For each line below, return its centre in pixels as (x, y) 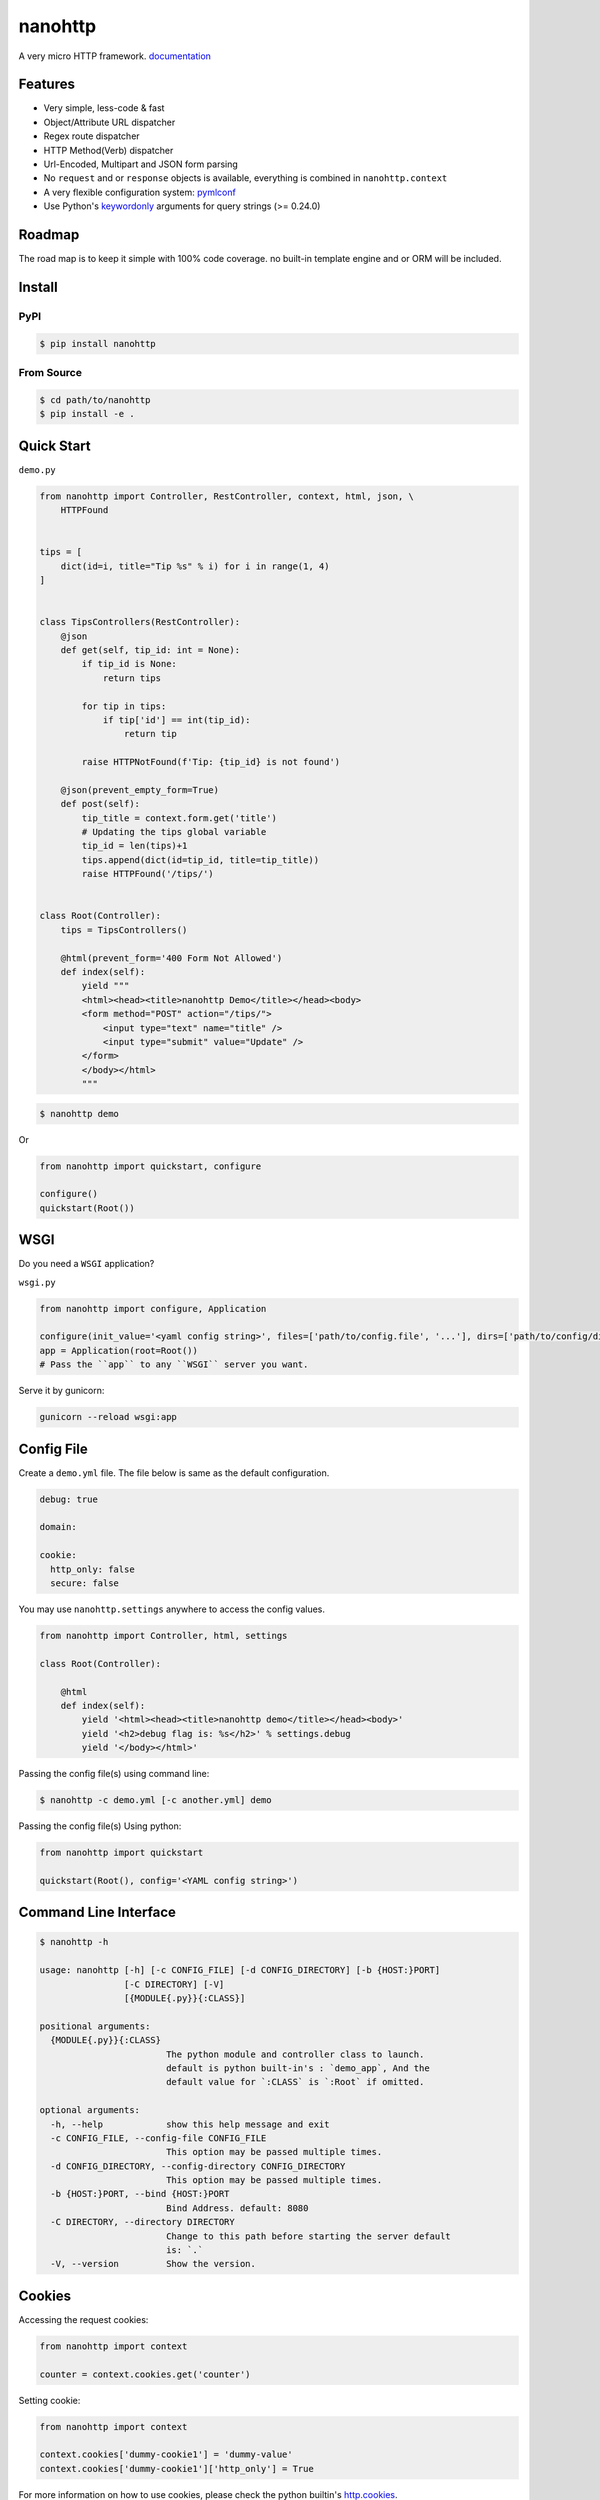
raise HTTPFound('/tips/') (147, 874)
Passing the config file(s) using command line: (114, 1774)
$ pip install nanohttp (98, 343)
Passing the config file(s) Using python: (100, 1826)
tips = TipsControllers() (124, 929)
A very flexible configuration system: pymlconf (140, 192)
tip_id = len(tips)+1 (134, 846)
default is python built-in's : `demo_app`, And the (297, 2068)
